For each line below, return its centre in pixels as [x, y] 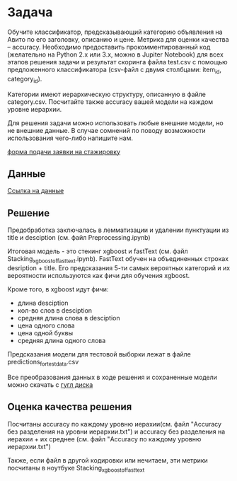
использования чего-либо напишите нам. [70, 138]
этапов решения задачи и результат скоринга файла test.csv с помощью [117, 62]
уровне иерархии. [35, 109]
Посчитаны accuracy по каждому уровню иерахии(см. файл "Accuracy [114, 424]
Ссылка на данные [36, 191]
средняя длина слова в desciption [69, 318]
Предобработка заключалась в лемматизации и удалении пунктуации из [118, 230]
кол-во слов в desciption [55, 310]
